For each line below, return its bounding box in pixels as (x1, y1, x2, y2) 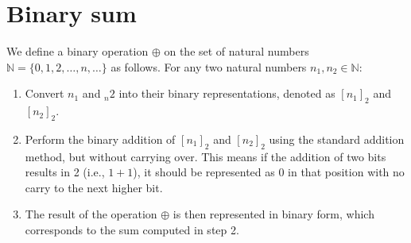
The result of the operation (25, 206, 157, 222)
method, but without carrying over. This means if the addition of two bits (25, 148, 386, 164)
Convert (25, 85, 64, 102)
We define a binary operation (6, 43, 149, 60)
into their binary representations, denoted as (118, 85, 335, 102)
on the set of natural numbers (164, 43, 309, 60)
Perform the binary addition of (25, 130, 176, 147)
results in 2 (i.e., (25, 164, 105, 180)
